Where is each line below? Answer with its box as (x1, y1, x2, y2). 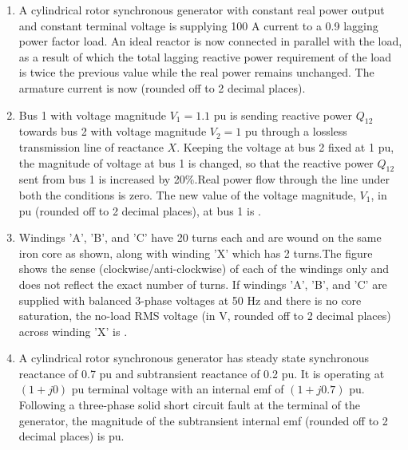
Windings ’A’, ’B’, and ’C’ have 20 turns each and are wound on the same (18, 229, 382, 246)
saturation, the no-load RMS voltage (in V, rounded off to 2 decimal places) (18, 307, 391, 324)
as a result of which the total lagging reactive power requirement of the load (18, 48, 392, 65)
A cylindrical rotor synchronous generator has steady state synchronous (18, 349, 370, 366)
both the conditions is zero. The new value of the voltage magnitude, (18, 186, 356, 203)
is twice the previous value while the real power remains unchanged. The (18, 64, 374, 81)
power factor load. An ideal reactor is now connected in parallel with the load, (18, 33, 402, 49)
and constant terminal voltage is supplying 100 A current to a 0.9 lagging (18, 17, 378, 34)
